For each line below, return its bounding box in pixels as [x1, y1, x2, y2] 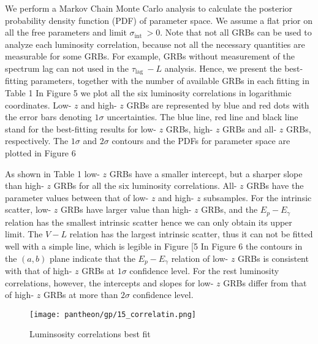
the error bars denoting [5, 110, 92, 123]
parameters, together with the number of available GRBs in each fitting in [31, 74, 310, 87]
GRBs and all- [222, 122, 277, 135]
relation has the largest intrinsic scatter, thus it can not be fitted [69, 227, 313, 240]
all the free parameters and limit [5, 26, 127, 39]
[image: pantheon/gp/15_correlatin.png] [29, 310, 197, 319]
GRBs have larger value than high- [61, 203, 192, 216]
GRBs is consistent [238, 251, 309, 264]
